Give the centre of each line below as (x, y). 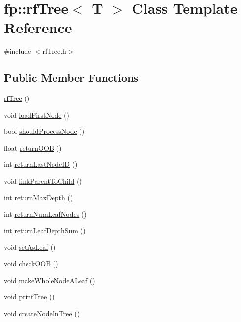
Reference (38, 27)
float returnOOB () (33, 147)
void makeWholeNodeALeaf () (50, 280)
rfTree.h (54, 51)
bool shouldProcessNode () (44, 131)
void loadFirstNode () (37, 114)
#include (18, 51)
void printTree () (29, 297)
